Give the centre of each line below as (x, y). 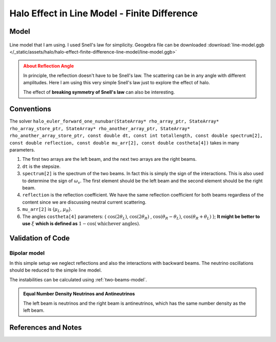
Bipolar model (27, 253)
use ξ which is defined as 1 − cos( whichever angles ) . (81, 223)
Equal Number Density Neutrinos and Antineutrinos (79, 294)
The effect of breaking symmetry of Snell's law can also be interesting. (99, 92)
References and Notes (45, 327)
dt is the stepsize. (41, 166)
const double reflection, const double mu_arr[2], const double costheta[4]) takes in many (124, 142)
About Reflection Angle (49, 66)
